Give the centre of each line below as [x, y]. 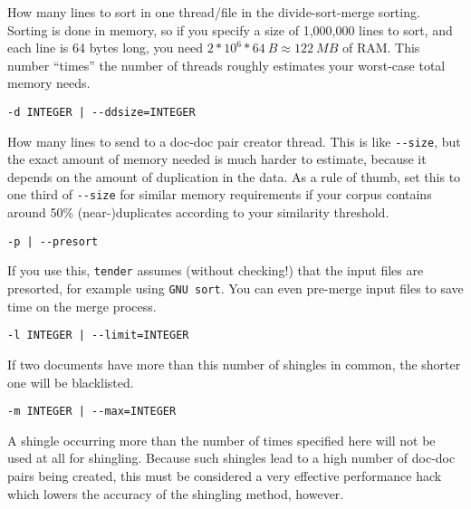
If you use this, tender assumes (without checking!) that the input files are [216, 270]
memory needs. [49, 83]
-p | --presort [53, 241]
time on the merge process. [82, 306]
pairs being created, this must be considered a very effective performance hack [225, 475]
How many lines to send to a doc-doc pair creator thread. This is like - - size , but [234, 141]
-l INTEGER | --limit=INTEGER [98, 336]
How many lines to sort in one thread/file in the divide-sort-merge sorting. [214, 12]
